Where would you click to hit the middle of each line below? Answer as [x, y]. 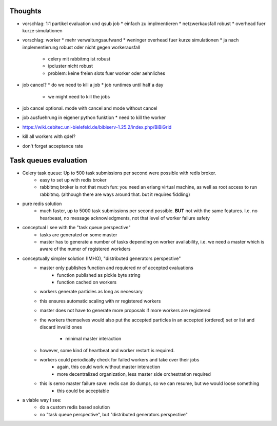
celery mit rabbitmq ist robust [79, 59]
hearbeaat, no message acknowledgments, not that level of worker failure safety [125, 218]
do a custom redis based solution [75, 407]
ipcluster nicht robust [71, 66]
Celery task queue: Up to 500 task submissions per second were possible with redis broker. [119, 173]
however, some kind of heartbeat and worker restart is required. [107, 350]
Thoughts [25, 11]
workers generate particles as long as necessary [91, 292]
